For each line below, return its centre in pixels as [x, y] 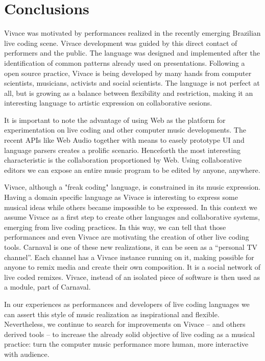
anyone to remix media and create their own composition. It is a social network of [132, 267]
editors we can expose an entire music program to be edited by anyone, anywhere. [132, 170]
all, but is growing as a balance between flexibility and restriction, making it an [129, 93]
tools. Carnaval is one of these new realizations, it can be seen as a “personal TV [131, 247]
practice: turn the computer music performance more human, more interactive [126, 344]
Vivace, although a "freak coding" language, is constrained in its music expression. [132, 187]
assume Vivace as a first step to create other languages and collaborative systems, [132, 217]
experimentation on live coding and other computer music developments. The [125, 130]
